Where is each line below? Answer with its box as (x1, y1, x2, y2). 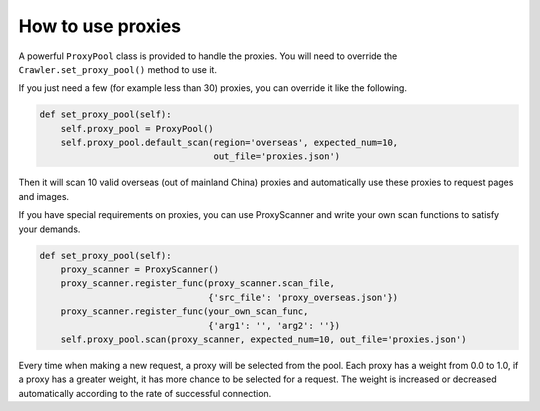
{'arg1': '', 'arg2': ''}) (208, 320, 341, 331)
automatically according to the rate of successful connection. (18, 387, 272, 399)
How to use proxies (18, 15, 182, 37)
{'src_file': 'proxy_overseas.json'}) (208, 291, 399, 303)
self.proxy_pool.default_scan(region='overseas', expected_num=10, (60, 137, 399, 149)
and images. (18, 190, 70, 202)
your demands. (18, 223, 81, 235)
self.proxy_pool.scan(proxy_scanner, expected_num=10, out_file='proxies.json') (60, 333, 467, 345)
